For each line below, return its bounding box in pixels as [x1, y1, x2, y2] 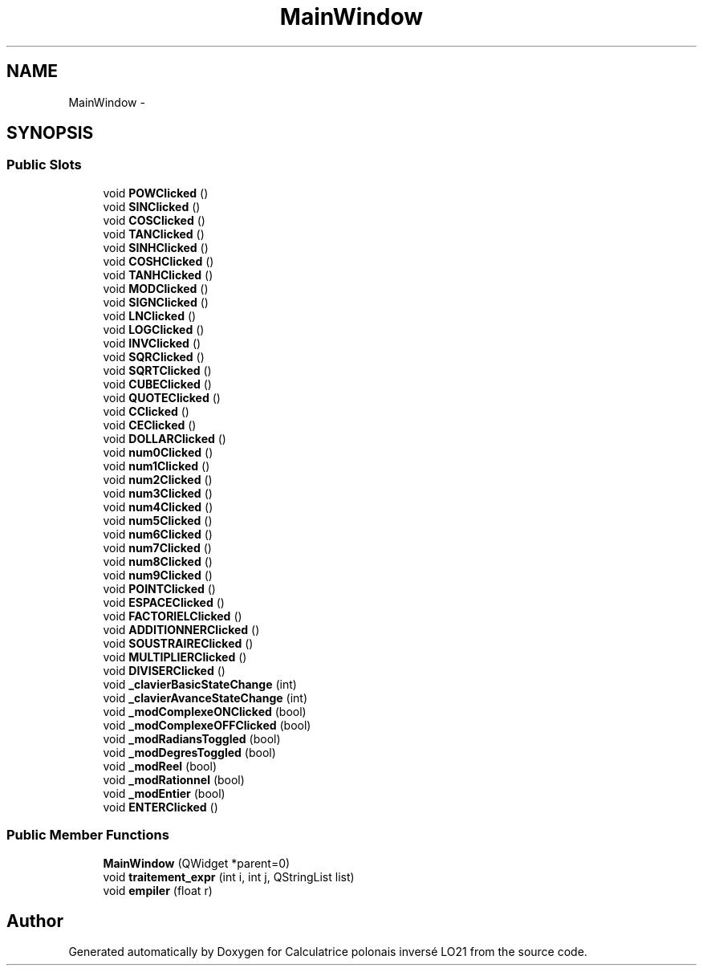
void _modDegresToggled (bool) [103, 745, 276, 759]
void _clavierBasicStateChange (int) [103, 677, 297, 691]
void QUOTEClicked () [103, 390, 221, 405]
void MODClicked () [103, 281, 209, 295]
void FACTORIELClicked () [103, 608, 242, 623]
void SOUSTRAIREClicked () [103, 636, 254, 650]
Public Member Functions [6, 827, 169, 844]
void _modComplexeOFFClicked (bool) [103, 718, 311, 732]
